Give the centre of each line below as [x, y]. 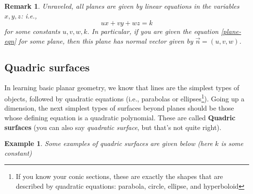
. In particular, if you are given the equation [153, 31]
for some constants [32, 31]
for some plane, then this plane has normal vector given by [106, 40]
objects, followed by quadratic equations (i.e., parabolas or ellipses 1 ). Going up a [125, 98]
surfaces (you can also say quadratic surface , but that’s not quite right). [113, 127]
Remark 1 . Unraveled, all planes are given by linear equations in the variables [122, 6]
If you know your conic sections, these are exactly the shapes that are [119, 176]
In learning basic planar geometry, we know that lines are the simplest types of [122, 87]
